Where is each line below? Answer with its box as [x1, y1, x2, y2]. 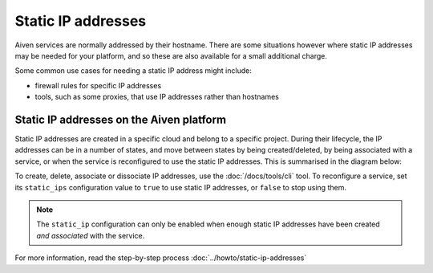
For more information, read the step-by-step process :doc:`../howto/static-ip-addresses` [14, 253, 307, 263]
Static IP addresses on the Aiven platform [14, 112, 227, 126]
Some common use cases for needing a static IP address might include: [14, 66, 252, 75]
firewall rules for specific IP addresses [34, 80, 162, 90]
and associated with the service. [36, 230, 145, 240]
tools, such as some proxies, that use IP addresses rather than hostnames [34, 92, 280, 102]
